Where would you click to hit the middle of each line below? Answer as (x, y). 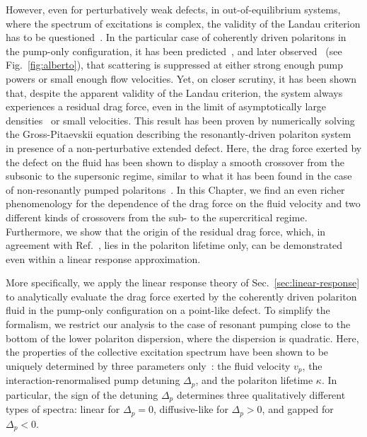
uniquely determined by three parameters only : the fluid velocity (148, 365)
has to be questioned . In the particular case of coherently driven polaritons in (176, 37)
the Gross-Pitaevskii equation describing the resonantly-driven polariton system (179, 134)
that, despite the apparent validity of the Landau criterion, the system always (174, 92)
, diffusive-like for (191, 409)
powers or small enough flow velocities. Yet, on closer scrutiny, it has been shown (181, 78)
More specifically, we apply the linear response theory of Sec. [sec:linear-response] (183, 282)
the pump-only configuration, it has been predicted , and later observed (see (174, 51)
